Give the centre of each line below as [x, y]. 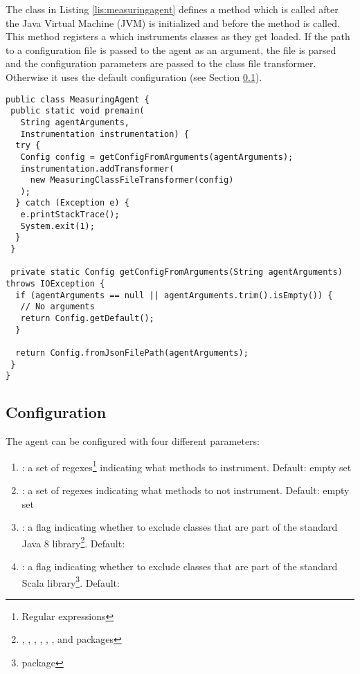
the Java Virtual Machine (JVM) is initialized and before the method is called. [173, 22]
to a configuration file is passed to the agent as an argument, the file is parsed [171, 49]
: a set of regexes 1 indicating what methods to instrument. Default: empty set [187, 466]
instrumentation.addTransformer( [97, 168]
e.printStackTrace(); [70, 215]
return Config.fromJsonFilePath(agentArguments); [132, 353]
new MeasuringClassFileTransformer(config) [132, 180]
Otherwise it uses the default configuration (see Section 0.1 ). [134, 76]
